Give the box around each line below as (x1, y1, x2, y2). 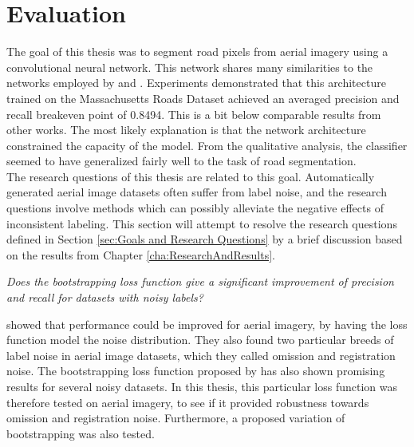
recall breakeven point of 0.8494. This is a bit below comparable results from (6, 105, 381, 122)
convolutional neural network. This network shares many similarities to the (6, 58, 373, 75)
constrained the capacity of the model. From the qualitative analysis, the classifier (6, 136, 408, 153)
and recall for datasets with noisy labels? (6, 289, 203, 306)
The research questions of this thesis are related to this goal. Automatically (6, 168, 375, 184)
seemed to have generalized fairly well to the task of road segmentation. (6, 152, 357, 169)
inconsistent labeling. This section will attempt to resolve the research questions (6, 215, 397, 231)
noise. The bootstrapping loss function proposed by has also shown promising (6, 362, 385, 379)
